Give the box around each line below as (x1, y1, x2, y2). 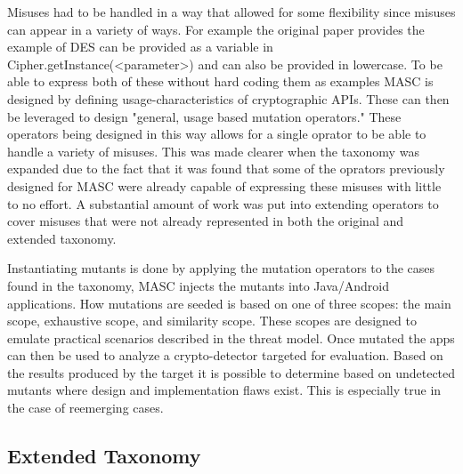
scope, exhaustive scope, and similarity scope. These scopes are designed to (7, 311, 417, 330)
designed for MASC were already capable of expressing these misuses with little (7, 176, 442, 195)
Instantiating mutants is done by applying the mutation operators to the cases (7, 259, 435, 277)
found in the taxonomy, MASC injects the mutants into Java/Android (7, 276, 389, 294)
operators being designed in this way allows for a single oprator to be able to (7, 125, 426, 143)
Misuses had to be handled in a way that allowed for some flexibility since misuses (7, 3, 456, 20)
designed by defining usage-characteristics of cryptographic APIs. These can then (7, 89, 450, 108)
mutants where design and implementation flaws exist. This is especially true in (7, 381, 442, 399)
